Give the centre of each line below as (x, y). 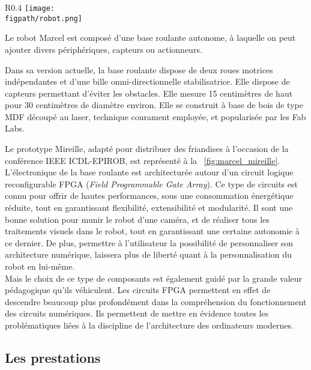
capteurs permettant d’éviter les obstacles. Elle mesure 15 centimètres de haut (149, 93)
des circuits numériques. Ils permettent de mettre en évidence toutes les (137, 313)
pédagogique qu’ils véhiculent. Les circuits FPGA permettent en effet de (138, 290)
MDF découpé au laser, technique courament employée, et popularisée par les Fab (155, 116)
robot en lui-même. (40, 266)
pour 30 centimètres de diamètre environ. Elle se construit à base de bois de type (154, 105)
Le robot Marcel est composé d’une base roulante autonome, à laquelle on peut (150, 38)
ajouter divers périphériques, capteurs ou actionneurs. (104, 49)
